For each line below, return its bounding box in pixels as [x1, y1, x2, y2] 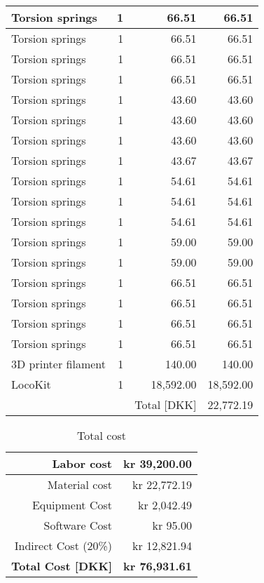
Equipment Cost [32, 497, 112, 513]
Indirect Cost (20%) [14, 537, 112, 554]
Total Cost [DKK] [11, 558, 112, 574]
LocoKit [11, 376, 51, 392]
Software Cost [43, 517, 112, 533]
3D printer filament [11, 356, 106, 372]
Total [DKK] [134, 396, 197, 413]
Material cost [47, 476, 112, 492]
